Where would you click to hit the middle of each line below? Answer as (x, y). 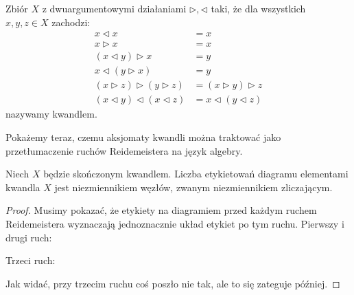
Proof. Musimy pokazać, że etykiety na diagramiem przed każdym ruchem (161, 210)
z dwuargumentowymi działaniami (114, 8)
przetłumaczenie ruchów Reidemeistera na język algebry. (124, 150)
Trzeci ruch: (31, 260)
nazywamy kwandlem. (51, 114)
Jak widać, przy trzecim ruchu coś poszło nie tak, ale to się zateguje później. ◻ (173, 283)
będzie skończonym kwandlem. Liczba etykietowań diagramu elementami (196, 174)
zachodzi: (71, 22)
